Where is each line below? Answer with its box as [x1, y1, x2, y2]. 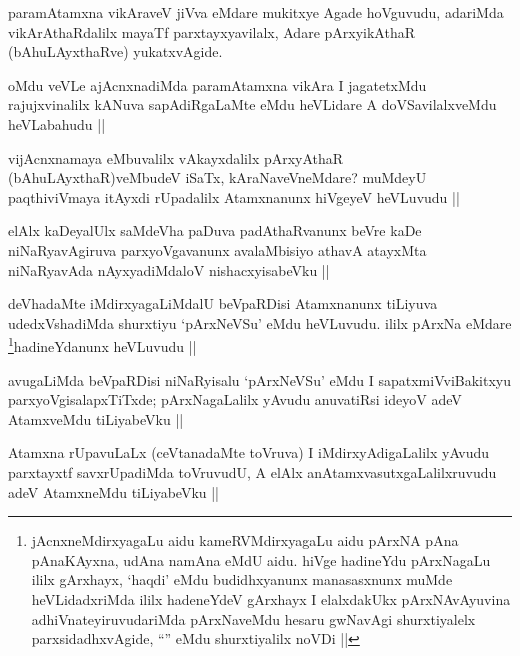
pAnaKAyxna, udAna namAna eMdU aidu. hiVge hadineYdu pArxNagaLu [31, 549, 491, 570]
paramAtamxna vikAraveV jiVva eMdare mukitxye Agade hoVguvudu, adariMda [8, 2, 504, 22]
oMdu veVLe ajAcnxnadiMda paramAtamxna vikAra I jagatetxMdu [8, 74, 427, 95]
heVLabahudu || [8, 113, 106, 134]
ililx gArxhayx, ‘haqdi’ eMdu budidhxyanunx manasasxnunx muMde [31, 569, 453, 590]
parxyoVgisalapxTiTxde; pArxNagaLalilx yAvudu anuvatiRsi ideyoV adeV [8, 389, 462, 410]
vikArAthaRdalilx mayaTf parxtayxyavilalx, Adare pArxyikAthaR [8, 21, 416, 42]
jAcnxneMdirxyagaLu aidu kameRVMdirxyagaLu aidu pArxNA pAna [31, 530, 459, 551]
